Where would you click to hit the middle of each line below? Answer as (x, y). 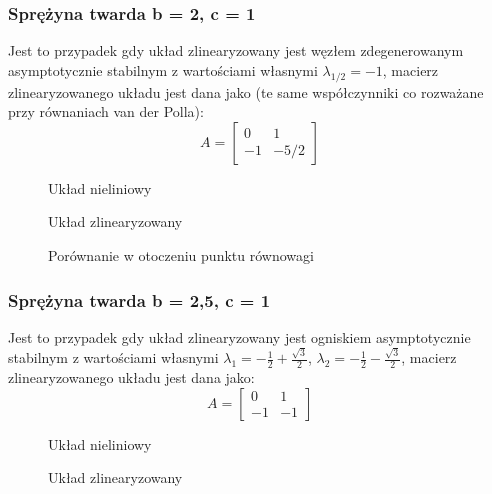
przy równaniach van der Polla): (106, 111)
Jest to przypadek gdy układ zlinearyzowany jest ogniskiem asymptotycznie (239, 336)
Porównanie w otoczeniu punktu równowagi (181, 254)
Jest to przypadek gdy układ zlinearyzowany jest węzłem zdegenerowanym (236, 50)
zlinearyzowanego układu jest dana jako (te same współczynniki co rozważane (246, 91)
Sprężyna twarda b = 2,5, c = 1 (139, 299)
